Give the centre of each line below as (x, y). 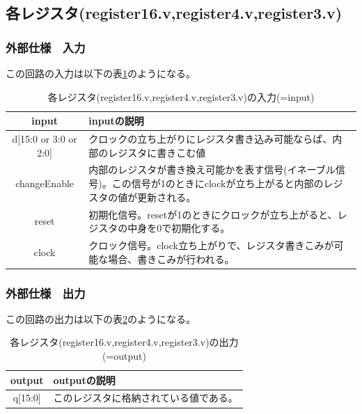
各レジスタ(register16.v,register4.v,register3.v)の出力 (124, 342)
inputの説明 (116, 121)
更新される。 (167, 197)
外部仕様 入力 (46, 47)
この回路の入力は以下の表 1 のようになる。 (101, 73)
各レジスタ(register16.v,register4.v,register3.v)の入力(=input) (181, 96)
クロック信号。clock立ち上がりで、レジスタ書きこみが (211, 245)
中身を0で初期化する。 (179, 228)
